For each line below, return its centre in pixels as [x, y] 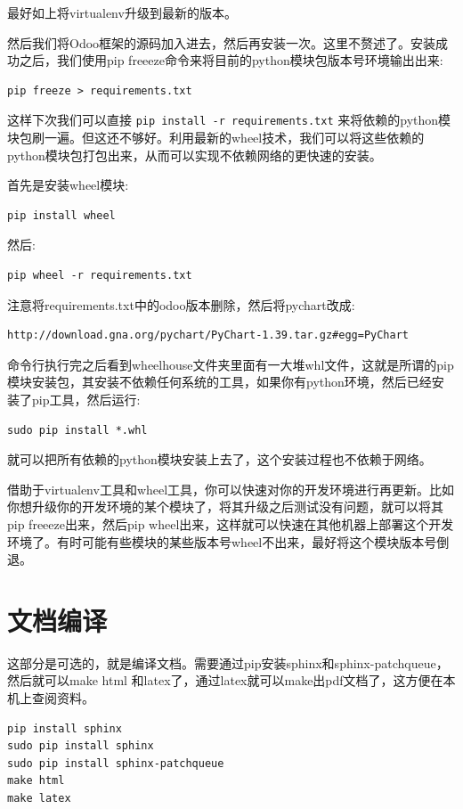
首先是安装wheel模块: [68, 185]
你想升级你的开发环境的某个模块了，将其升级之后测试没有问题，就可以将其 [225, 507]
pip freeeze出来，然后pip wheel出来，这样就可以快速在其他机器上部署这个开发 [231, 523]
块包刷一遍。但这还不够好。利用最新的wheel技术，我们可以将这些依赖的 [216, 138]
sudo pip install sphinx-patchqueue [116, 763]
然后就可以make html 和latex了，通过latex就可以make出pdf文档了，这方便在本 [231, 680]
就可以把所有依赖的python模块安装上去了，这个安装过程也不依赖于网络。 [219, 459]
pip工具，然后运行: [86, 399]
